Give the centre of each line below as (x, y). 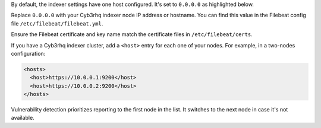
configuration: (28, 53)
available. (23, 118)
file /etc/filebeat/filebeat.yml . (57, 23)
